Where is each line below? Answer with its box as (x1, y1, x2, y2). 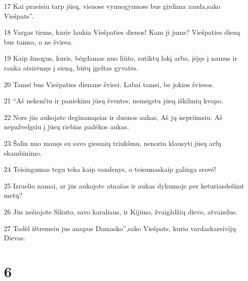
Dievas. (4, 233, 25, 243)
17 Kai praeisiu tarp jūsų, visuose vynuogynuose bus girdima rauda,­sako (4, 1, 221, 11)
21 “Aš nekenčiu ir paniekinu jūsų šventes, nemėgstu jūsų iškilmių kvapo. (4, 95, 224, 106)
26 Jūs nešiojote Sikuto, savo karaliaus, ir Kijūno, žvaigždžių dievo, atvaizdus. (4, 206, 238, 216)
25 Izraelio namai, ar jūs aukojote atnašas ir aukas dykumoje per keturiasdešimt (4, 180, 245, 190)
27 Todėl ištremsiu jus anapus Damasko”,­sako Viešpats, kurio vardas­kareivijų (4, 223, 236, 233)
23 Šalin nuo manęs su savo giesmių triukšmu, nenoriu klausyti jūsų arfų (4, 138, 222, 148)
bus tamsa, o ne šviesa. (4, 36, 73, 47)
